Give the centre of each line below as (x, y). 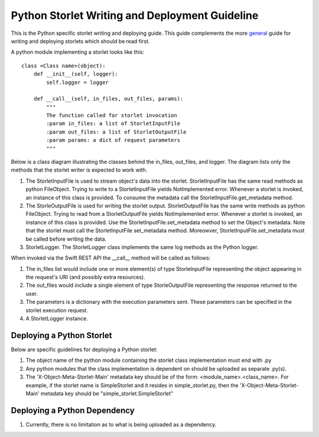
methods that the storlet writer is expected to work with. (79, 170)
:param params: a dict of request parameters (113, 140)
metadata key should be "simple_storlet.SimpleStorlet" (107, 393)
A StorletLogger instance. (57, 319)
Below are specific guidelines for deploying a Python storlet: (84, 349)
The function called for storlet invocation (112, 116)
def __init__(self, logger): (76, 74)
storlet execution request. (57, 310)
